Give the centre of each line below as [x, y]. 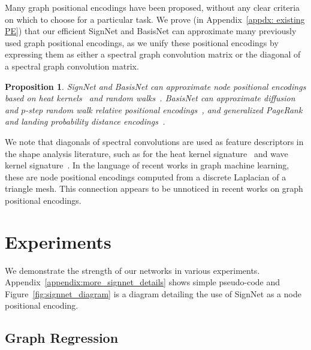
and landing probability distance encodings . [85, 121]
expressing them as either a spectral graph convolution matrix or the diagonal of [153, 54]
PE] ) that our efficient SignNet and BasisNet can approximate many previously [151, 31]
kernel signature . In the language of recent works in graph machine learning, [147, 165]
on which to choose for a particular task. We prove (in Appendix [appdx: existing [155, 19]
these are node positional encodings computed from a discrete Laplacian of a [146, 176]
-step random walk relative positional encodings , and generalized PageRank [164, 109]
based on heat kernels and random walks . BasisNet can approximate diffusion [150, 98]
